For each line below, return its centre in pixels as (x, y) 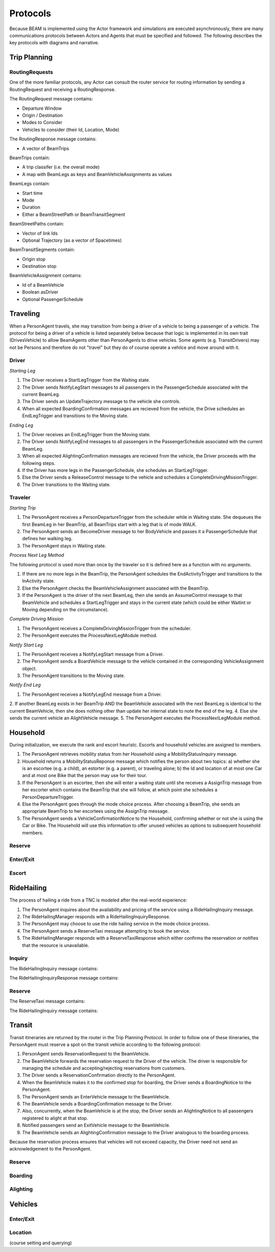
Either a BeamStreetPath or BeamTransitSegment (74, 214)
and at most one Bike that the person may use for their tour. (85, 775)
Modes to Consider (42, 122)
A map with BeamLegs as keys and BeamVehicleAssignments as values (97, 174)
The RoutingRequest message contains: (51, 99)
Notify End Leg (25, 685)
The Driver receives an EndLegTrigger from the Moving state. (87, 434)
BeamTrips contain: (30, 158)
